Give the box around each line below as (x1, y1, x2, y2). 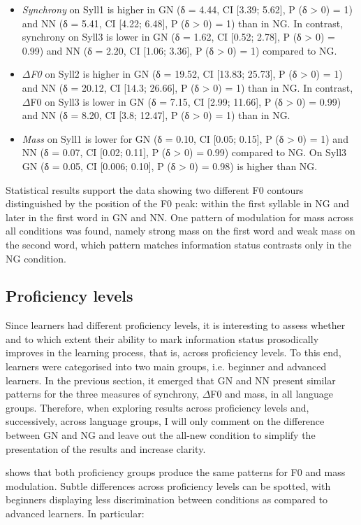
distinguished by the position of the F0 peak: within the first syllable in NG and (6, 196, 349, 211)
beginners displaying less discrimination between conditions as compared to (6, 492, 328, 507)
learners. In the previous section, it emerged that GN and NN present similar (6, 372, 336, 387)
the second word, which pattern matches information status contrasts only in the (6, 237, 352, 251)
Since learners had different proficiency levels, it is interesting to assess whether (6, 318, 346, 332)
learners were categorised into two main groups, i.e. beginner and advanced (6, 359, 327, 374)
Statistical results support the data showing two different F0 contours (6, 182, 304, 197)
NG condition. (6, 251, 66, 265)
